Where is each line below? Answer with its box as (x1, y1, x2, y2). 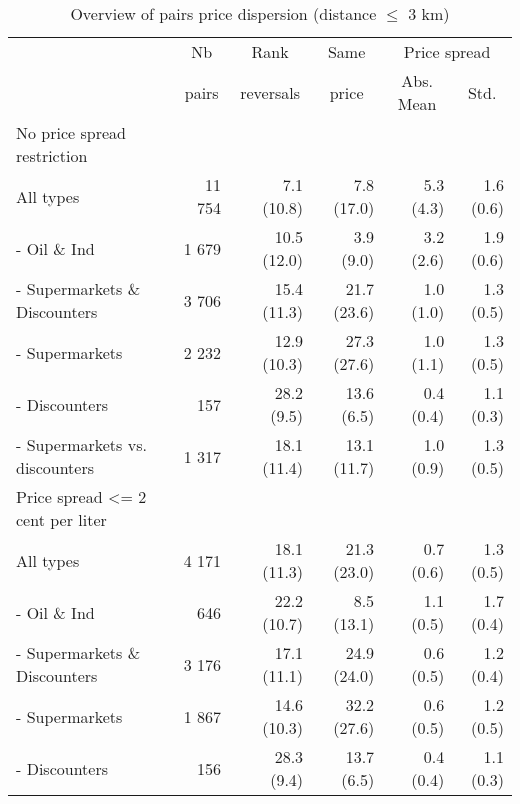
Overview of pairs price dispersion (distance (70, 2, 377, 25)
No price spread (16, 121, 126, 144)
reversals (240, 80, 300, 104)
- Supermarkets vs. (16, 433, 147, 456)
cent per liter (16, 508, 107, 531)
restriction (16, 144, 88, 167)
